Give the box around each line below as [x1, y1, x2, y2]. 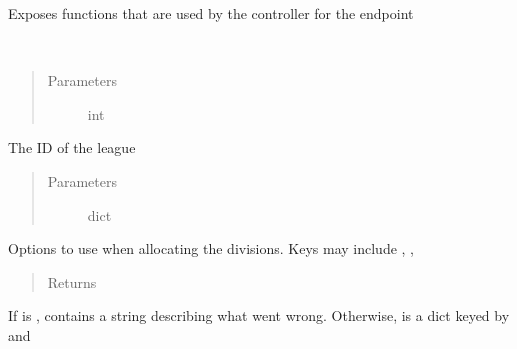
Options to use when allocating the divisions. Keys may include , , [8, 238, 414, 259]
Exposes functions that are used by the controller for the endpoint [8, 3, 414, 23]
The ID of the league [8, 137, 136, 158]
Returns [47, 271, 97, 292]
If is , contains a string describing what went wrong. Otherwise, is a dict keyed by [8, 305, 510, 326]
